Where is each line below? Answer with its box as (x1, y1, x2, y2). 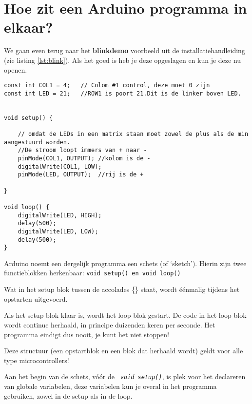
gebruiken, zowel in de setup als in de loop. (4, 390, 133, 401)
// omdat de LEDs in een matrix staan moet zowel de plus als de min (18, 131, 249, 138)
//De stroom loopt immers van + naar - (18, 147, 147, 154)
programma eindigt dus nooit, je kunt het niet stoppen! (4, 329, 169, 339)
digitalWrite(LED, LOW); (18, 228, 98, 235)
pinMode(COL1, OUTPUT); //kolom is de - (18, 155, 151, 162)
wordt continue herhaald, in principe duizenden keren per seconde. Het (4, 319, 215, 329)
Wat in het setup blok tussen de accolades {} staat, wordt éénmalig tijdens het (4, 284, 240, 294)
